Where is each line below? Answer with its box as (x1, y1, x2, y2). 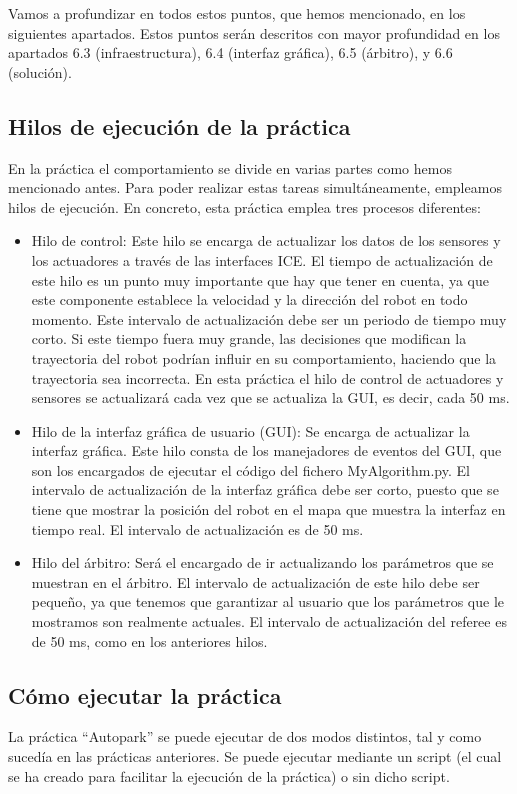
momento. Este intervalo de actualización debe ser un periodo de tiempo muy (31, 308, 507, 329)
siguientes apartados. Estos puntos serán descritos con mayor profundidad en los (8, 22, 500, 43)
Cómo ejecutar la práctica (8, 679, 282, 710)
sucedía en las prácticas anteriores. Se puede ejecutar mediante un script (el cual (8, 746, 502, 767)
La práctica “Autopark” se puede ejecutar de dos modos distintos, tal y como (8, 726, 482, 747)
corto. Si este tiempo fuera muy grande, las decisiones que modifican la (31, 328, 467, 349)
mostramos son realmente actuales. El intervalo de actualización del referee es (31, 611, 507, 632)
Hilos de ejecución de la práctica (8, 110, 351, 141)
